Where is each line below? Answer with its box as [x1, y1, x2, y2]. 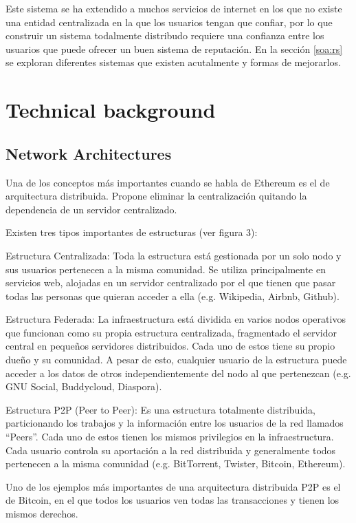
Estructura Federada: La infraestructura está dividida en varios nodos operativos [5, 312, 346, 326]
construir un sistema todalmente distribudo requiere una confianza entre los [5, 28, 324, 43]
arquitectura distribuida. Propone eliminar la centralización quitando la [5, 189, 307, 203]
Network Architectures [5, 142, 172, 164]
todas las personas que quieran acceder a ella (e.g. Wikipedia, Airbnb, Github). [5, 288, 340, 303]
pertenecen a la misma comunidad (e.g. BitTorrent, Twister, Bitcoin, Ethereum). [5, 456, 346, 471]
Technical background [5, 96, 216, 124]
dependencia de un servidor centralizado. [5, 202, 177, 216]
